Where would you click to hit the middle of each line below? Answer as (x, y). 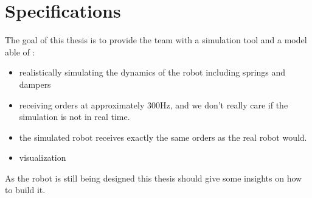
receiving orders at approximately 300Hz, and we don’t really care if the (154, 104)
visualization (43, 157)
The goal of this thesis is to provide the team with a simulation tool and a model (156, 40)
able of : (20, 51)
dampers (35, 84)
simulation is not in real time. (75, 117)
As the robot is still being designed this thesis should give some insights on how (154, 178)
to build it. (25, 190)
